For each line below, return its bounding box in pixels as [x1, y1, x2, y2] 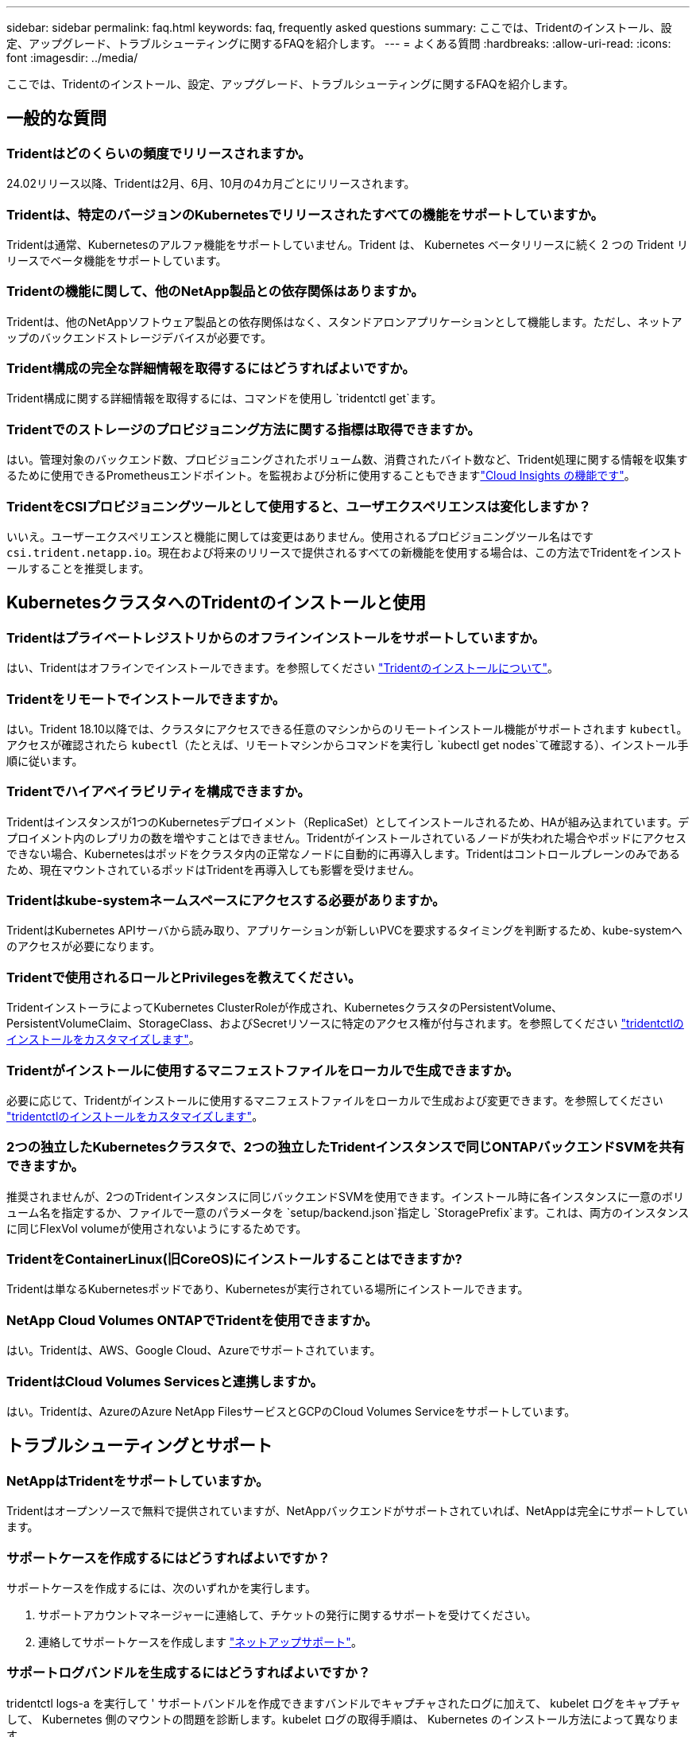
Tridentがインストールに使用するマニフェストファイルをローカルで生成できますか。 [6, 1062, 520, 1078]
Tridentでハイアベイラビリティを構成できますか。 [6, 783, 311, 800]
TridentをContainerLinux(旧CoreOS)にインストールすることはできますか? [6, 1251, 462, 1268]
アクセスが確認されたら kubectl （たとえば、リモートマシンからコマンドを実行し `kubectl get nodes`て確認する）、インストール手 [6, 737, 689, 752]
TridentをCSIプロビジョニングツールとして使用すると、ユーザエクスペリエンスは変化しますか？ [6, 498, 591, 515]
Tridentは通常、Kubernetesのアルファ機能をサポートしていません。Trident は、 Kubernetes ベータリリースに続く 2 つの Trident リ [6, 237, 689, 251]
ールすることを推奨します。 [6, 561, 150, 575]
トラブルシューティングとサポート [6, 1436, 273, 1456]
